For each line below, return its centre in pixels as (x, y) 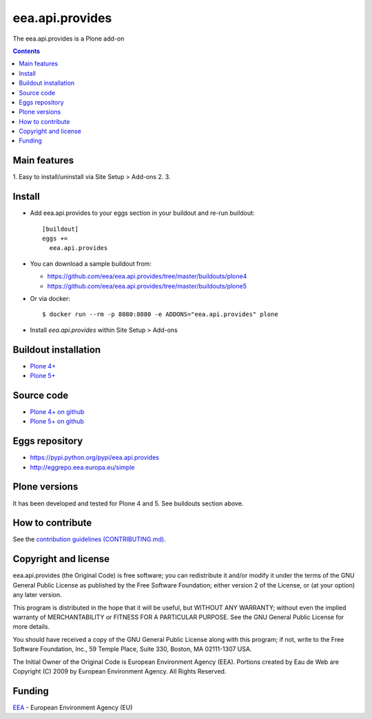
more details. (31, 627)
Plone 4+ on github (57, 411)
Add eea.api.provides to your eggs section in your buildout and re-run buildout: (142, 213)
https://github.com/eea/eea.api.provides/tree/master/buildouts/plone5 (147, 286)
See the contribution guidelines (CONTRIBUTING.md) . (89, 539)
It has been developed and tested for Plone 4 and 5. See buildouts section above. (128, 503)
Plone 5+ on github (57, 421)
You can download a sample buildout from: (91, 263)
